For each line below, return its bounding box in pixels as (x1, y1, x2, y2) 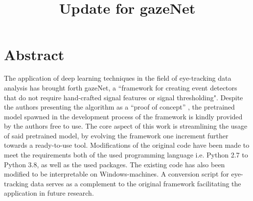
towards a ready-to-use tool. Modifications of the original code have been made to (4, 140, 250, 150)
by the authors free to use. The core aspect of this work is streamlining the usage (4, 121, 248, 131)
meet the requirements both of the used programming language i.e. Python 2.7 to (4, 150, 248, 160)
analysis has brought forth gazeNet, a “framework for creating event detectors (4, 82, 237, 92)
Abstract (4, 45, 65, 65)
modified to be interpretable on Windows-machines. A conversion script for (4, 169, 229, 179)
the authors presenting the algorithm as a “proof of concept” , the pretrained (4, 102, 235, 112)
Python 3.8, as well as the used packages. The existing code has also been (4, 159, 225, 169)
